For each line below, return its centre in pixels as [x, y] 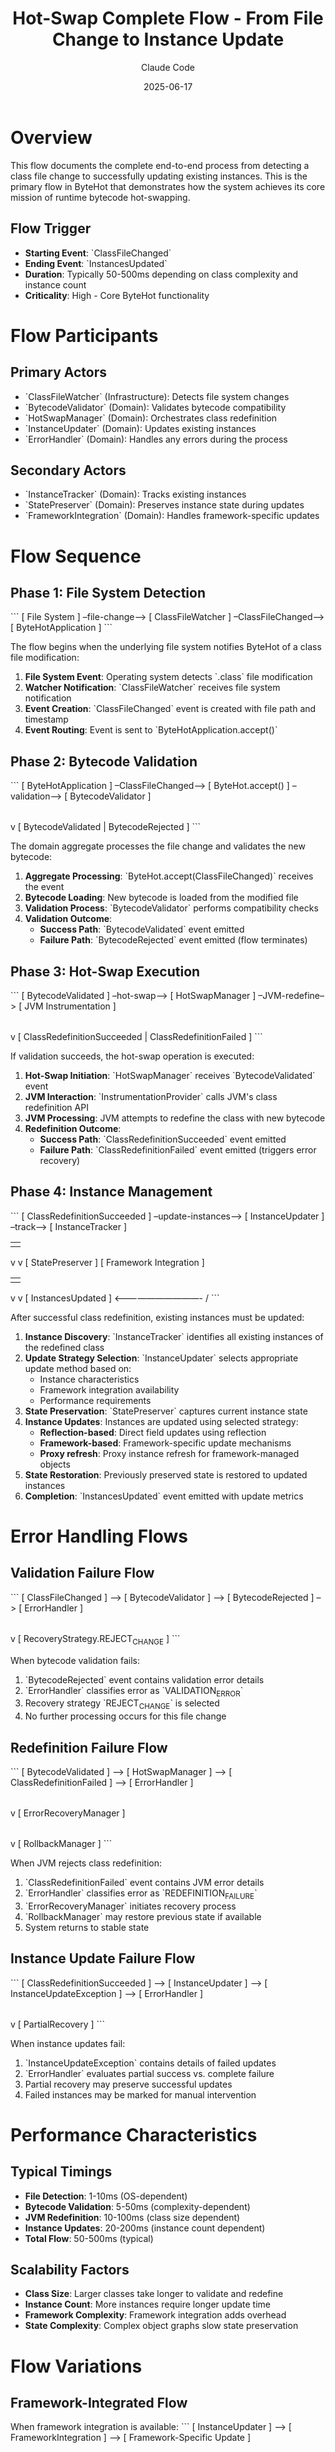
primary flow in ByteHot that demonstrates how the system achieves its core [168, 186]
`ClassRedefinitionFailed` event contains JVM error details [144, 1882]
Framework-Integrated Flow [99, 2402]
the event [44, 887]
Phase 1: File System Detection [108, 592]
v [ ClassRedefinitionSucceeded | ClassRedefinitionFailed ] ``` [136, 1036]
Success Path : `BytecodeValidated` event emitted [142, 929]
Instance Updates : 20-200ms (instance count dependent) [145, 2228]
